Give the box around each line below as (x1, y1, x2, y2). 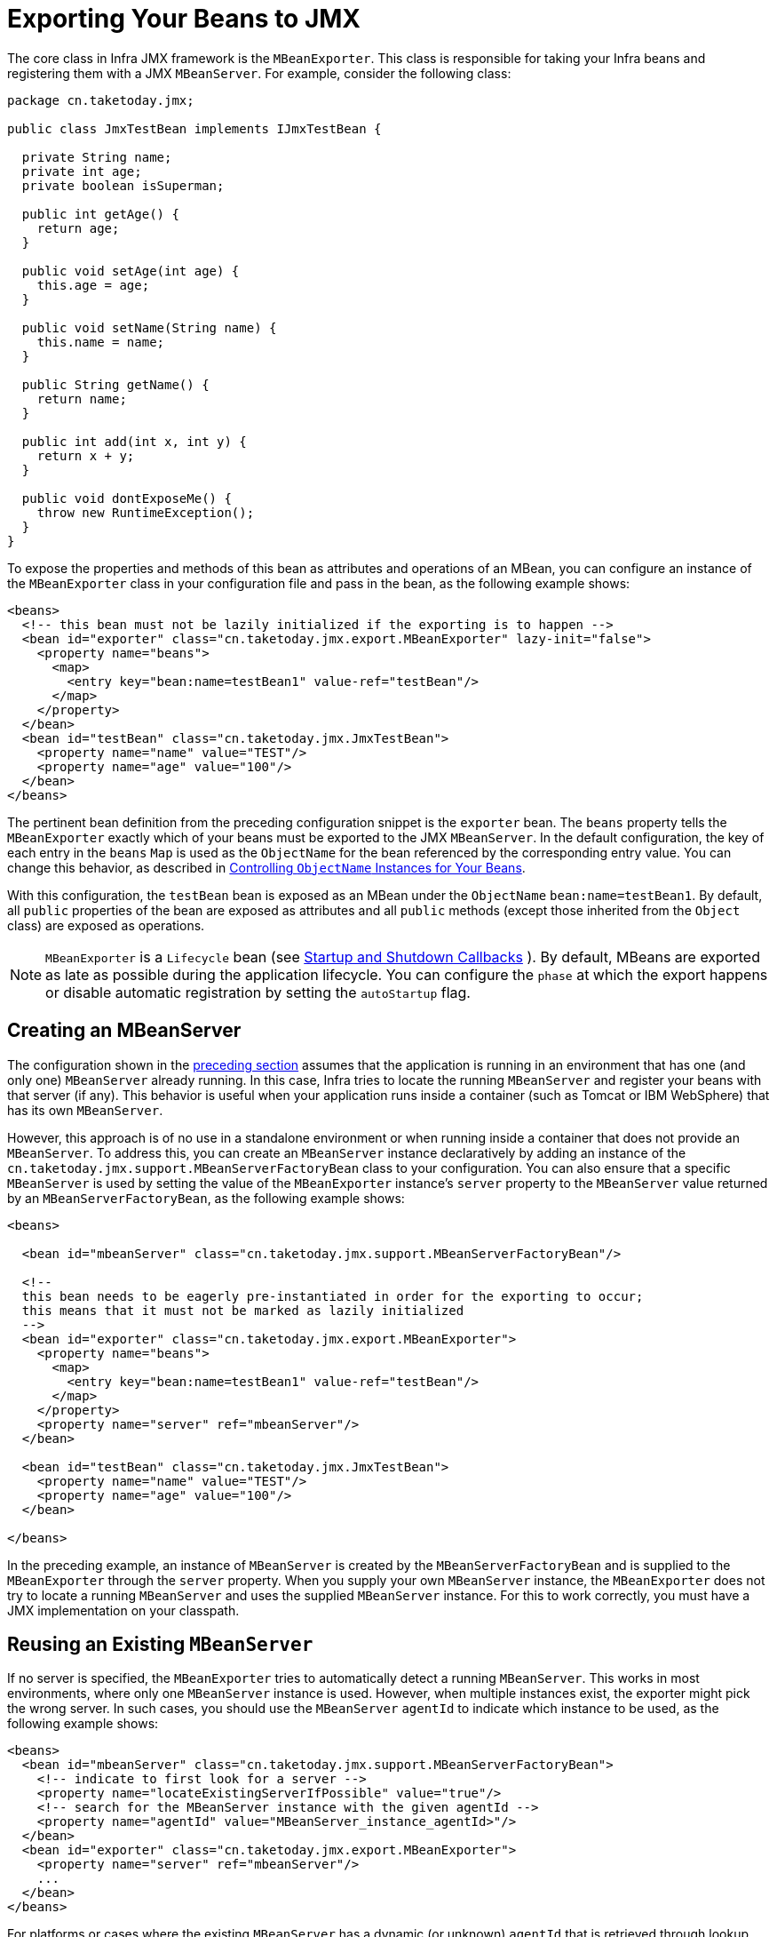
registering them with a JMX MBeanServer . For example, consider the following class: (7, 65, 511, 81)
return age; (36, 220, 120, 235)
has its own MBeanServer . (7, 1102, 163, 1118)
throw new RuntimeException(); (36, 505, 255, 520)
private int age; (21, 163, 142, 179)
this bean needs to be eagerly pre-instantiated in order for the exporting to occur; (21, 1288, 644, 1303)
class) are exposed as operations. (7, 917, 205, 933)
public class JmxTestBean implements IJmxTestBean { (7, 121, 382, 136)
